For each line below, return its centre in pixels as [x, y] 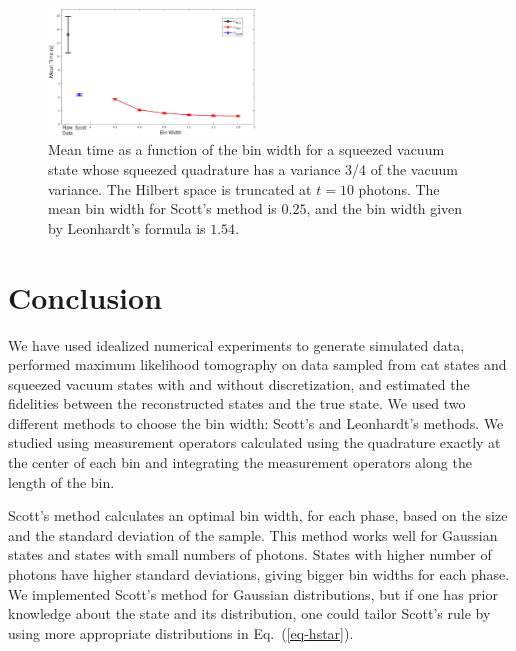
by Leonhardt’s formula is [127, 227]
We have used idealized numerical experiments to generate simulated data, [236, 344]
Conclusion [85, 296]
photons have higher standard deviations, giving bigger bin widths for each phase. [259, 574]
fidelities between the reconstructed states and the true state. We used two [237, 403]
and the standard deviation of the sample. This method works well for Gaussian [253, 534]
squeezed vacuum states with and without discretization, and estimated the [239, 383]
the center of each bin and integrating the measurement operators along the [240, 462]
